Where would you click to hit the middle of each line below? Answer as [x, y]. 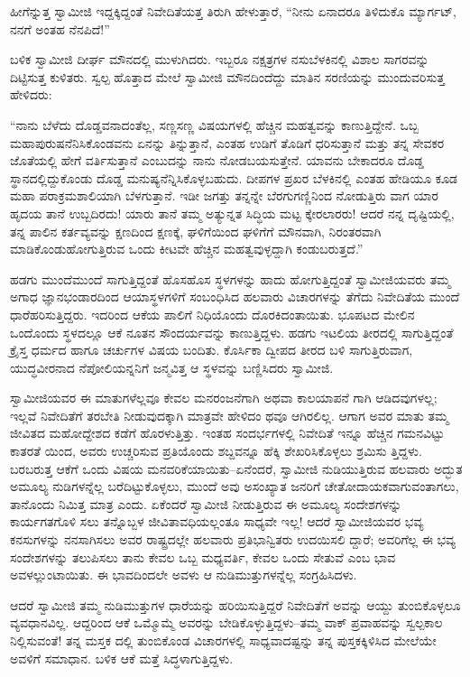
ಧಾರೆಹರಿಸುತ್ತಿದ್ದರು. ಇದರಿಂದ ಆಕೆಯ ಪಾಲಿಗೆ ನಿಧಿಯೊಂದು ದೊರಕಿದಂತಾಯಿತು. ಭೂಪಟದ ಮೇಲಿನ [212, 314]
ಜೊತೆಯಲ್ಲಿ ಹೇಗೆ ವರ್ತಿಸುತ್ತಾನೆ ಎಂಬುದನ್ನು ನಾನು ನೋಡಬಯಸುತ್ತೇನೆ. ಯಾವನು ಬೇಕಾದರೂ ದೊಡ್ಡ [217, 160]
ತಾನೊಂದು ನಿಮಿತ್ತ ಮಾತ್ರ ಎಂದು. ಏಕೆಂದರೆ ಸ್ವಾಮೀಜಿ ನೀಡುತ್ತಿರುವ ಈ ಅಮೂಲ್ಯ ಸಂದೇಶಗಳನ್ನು [206, 503]
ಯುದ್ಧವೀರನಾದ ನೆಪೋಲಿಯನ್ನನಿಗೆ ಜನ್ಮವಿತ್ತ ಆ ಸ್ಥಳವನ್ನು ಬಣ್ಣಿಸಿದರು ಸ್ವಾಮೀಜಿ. [172, 367]
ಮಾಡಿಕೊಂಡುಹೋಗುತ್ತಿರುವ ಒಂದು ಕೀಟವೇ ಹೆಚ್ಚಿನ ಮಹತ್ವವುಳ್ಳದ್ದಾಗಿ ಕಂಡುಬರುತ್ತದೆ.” [187, 249]
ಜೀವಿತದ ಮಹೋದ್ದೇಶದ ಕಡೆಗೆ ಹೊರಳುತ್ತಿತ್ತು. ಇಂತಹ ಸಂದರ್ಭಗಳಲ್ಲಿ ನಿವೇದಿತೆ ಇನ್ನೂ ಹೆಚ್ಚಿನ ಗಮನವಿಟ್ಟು [227, 433]
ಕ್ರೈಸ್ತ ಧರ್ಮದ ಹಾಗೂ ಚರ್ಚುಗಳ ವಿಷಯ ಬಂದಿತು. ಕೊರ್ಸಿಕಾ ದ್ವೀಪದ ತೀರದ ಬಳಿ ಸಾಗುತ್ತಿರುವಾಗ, [212, 350]
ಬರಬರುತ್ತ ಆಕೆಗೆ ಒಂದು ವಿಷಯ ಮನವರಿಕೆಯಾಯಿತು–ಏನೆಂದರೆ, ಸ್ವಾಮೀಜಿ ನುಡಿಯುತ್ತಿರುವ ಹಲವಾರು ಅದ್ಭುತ [236, 468]
